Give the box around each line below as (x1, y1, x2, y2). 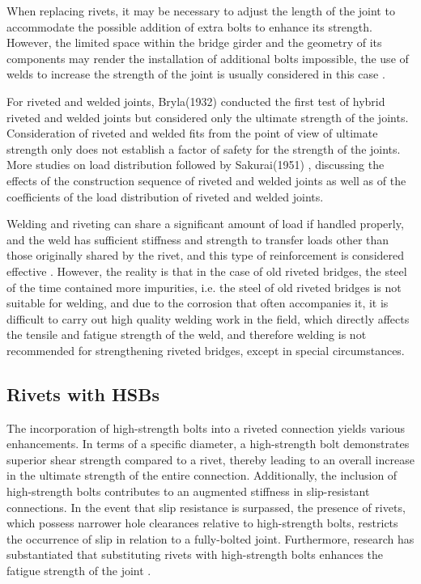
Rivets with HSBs (6, 381, 159, 406)
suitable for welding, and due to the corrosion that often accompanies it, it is (6, 294, 389, 311)
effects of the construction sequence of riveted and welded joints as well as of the (6, 171, 406, 188)
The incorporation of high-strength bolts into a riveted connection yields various (6, 419, 406, 436)
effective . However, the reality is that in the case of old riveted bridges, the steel (6, 262, 407, 279)
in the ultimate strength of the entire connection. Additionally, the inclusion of (6, 467, 398, 484)
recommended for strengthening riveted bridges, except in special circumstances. (6, 341, 405, 358)
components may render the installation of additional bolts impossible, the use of (6, 49, 409, 66)
